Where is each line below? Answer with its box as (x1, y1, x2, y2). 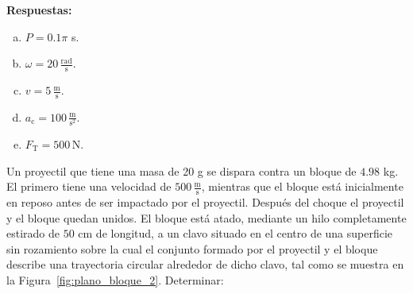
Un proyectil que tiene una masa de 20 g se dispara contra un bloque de (6, 162, 357, 179)
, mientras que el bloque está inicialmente (201, 178, 403, 195)
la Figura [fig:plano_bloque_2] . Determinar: (6, 271, 224, 288)
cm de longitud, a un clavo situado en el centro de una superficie (78, 225, 393, 242)
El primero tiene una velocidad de (6, 178, 172, 195)
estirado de (6, 225, 60, 242)
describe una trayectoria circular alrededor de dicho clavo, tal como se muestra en (6, 256, 404, 273)
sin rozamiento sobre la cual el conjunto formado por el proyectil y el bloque (6, 240, 378, 257)
